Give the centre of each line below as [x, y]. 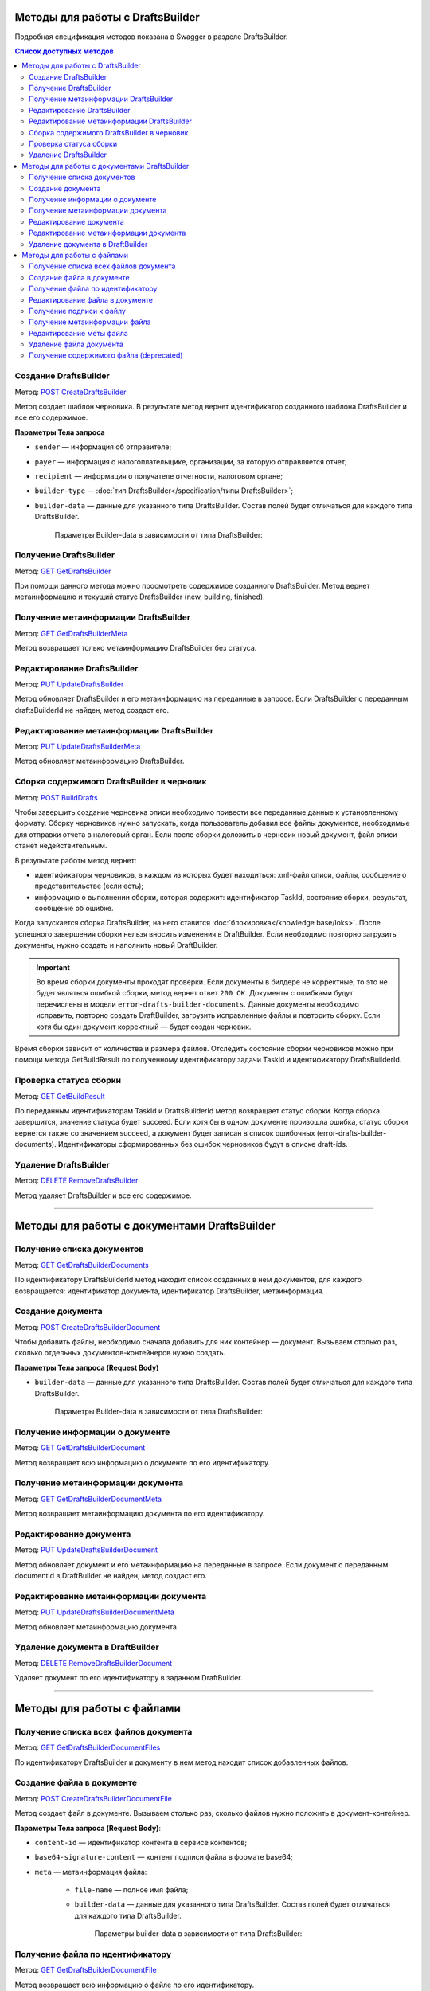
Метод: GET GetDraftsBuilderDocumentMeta [88, 1499]
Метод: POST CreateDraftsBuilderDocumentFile [94, 1798]
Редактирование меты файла [79, 333]
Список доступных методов [64, 51]
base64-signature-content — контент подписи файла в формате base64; [164, 1857]
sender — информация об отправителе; [103, 447]
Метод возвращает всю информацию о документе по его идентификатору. [143, 1462]
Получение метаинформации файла [90, 322]
